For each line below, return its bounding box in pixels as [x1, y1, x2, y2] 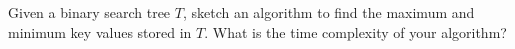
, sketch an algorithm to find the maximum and [182, 2, 475, 22]
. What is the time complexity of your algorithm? [204, 21, 507, 42]
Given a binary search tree [8, 2, 171, 22]
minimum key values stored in [8, 21, 192, 42]
